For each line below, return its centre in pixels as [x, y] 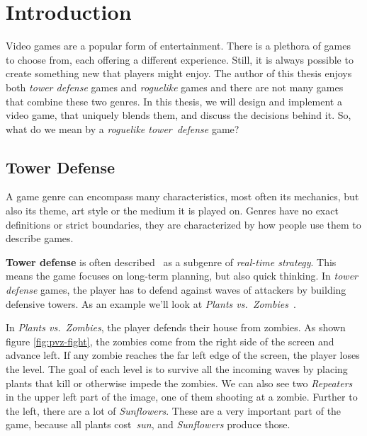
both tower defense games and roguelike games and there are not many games [175, 87]
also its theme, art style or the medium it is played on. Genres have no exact [172, 211]
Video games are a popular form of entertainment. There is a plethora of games [178, 46]
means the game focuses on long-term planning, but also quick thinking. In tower [182, 276]
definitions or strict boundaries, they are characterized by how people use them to [183, 224]
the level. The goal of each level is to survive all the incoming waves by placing [177, 369]
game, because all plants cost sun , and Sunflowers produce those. [148, 424]
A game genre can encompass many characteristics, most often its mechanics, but [182, 196]
